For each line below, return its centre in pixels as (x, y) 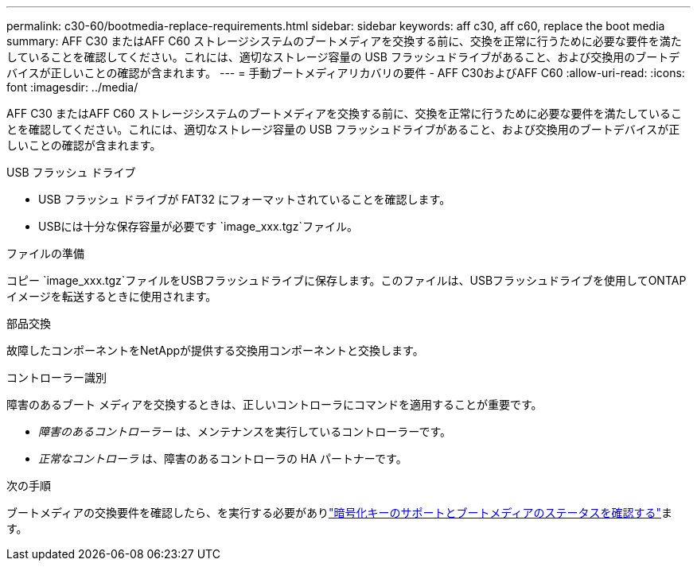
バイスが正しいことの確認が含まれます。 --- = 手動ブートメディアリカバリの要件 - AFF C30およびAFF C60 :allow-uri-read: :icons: (346, 73)
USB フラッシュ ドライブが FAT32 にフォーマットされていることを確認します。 (245, 199)
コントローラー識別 (56, 377)
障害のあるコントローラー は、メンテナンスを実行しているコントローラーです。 (245, 431)
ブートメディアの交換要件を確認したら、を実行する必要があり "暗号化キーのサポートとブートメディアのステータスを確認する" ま (340, 513)
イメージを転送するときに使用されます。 (112, 296)
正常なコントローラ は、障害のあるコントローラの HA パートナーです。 (223, 458)
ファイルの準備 (45, 253)
